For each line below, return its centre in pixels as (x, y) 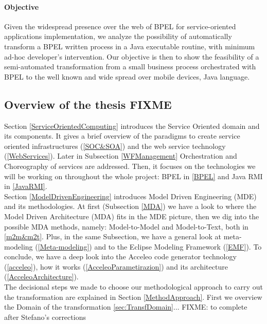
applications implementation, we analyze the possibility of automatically (118, 36)
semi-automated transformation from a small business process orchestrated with (130, 66)
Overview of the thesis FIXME (88, 104)
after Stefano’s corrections (45, 317)
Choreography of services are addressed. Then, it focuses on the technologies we (130, 166)
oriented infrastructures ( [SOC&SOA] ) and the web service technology (115, 146)
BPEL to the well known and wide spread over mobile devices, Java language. (127, 76)
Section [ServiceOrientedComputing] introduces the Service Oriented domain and (132, 126)
